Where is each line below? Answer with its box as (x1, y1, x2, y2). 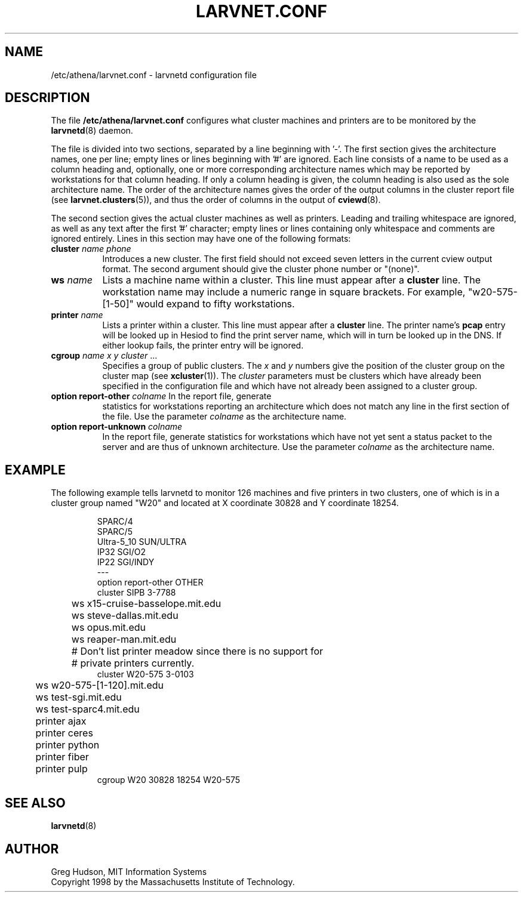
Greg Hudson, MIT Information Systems (51, 866, 207, 877)
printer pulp (35, 763, 88, 775)
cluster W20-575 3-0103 (97, 669, 194, 680)
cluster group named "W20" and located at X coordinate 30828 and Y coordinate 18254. (51, 498, 399, 508)
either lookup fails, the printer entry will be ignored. (102, 340, 304, 351)
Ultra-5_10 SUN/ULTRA (97, 537, 187, 547)
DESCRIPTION (5, 90, 90, 106)
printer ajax (35, 715, 87, 728)
